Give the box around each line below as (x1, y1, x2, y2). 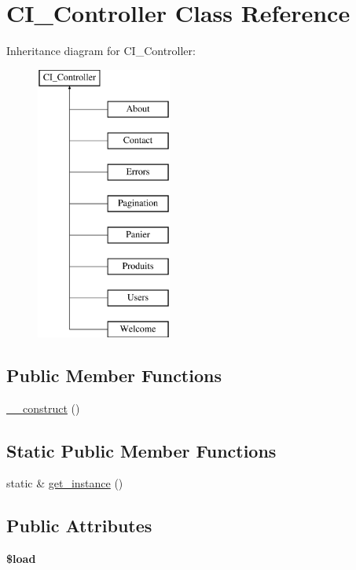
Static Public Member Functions (6, 438, 277, 462)
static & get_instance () (6, 475, 123, 491)
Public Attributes (6, 513, 152, 538)
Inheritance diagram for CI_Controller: (6, 42, 196, 59)
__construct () (6, 399, 80, 416)
